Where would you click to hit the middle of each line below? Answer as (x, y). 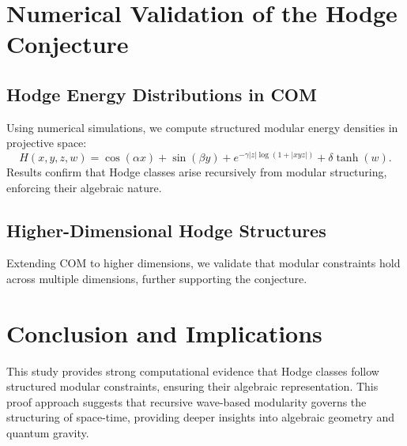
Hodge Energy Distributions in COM (162, 94)
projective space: (47, 143)
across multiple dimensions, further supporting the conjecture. (157, 278)
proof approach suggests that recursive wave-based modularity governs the (187, 401)
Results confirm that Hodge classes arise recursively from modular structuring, (197, 171)
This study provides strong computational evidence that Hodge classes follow (193, 370)
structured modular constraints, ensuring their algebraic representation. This (192, 386)
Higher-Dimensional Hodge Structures (166, 230)
